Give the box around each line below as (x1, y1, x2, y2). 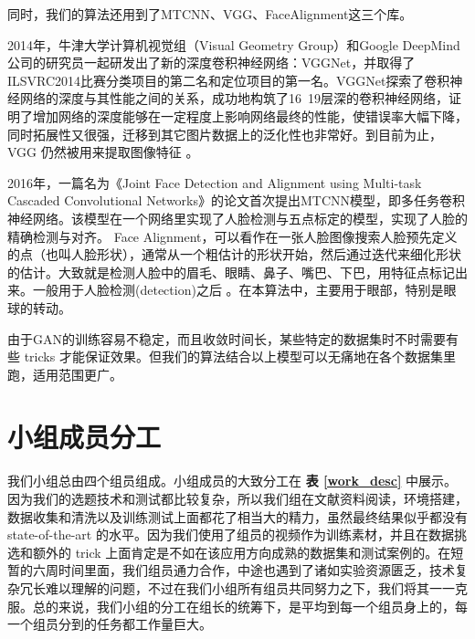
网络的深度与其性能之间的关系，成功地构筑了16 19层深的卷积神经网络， (19, 89, 449, 108)
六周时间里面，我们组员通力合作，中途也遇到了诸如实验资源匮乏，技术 (32, 560, 455, 580)
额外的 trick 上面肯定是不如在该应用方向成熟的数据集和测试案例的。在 (32, 542, 451, 561)
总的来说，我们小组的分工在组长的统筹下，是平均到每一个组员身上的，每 (32, 596, 468, 615)
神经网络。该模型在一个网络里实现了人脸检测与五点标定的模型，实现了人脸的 (7, 208, 468, 227)
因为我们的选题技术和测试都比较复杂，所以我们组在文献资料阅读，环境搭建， (7, 489, 468, 508)
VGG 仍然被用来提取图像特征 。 (7, 142, 199, 162)
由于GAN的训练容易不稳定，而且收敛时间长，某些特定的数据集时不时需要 (7, 329, 446, 348)
